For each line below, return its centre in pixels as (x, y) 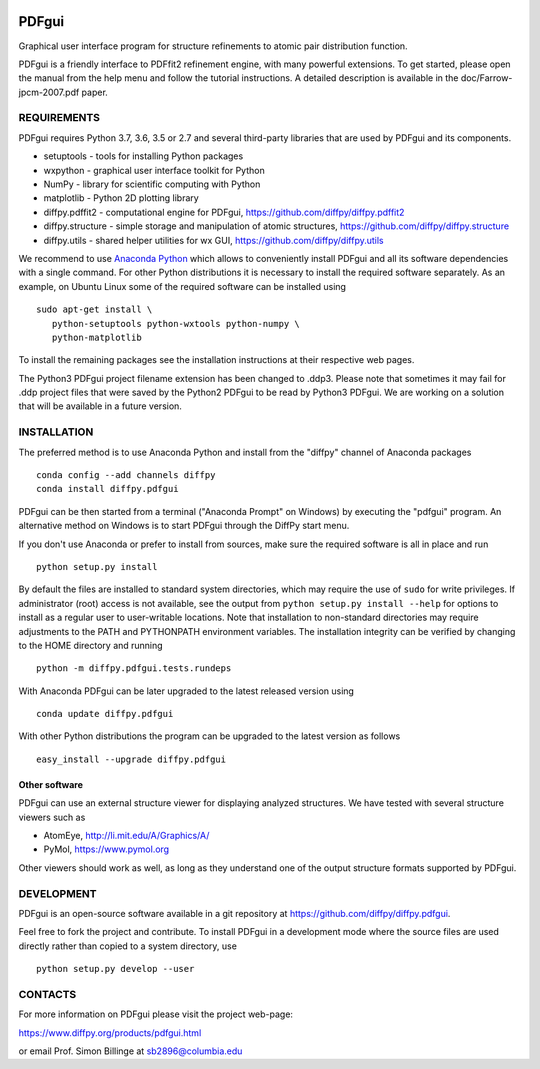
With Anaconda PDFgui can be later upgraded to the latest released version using (186, 691)
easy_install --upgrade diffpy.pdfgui (131, 759)
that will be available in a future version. (100, 406)
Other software (51, 784)
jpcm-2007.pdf (49, 92)
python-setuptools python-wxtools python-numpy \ (175, 323)
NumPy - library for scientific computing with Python (152, 184)
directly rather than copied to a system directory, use (127, 946)
